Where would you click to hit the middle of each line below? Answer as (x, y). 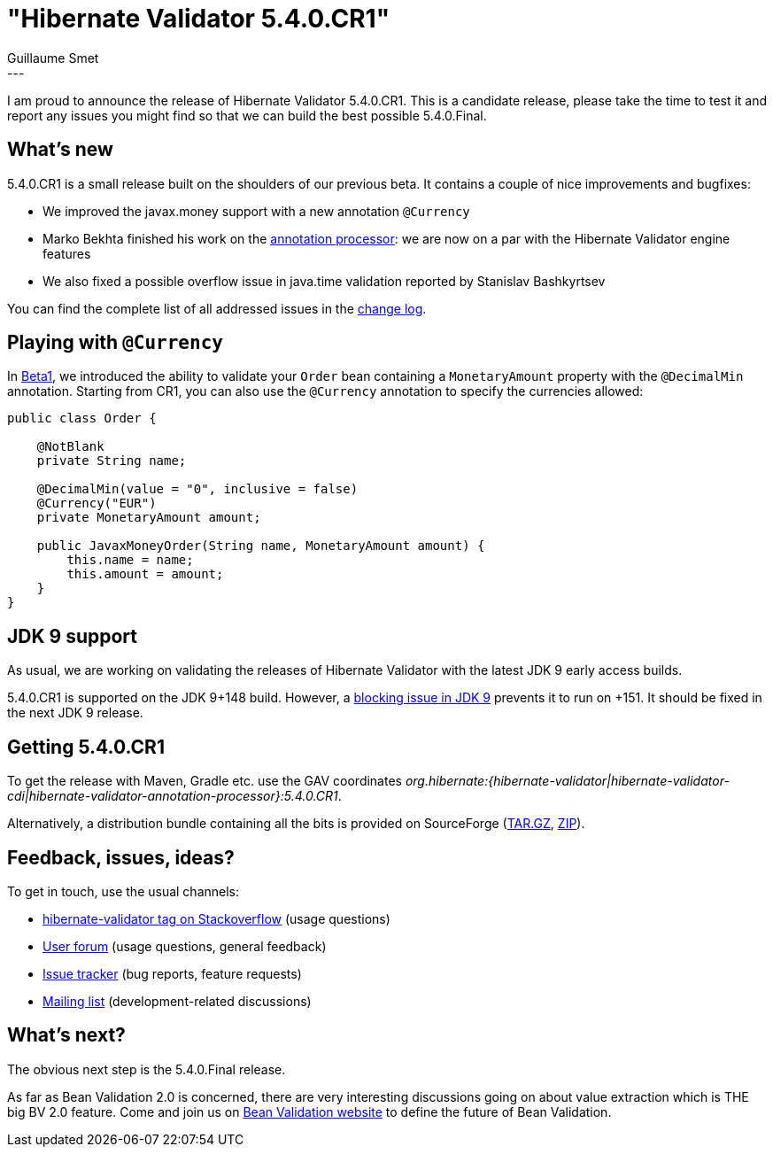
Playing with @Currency (115, 343)
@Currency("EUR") (97, 503)
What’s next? (66, 1035)
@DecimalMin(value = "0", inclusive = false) (197, 489)
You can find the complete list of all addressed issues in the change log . (217, 308)
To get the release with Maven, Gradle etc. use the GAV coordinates (205, 781)
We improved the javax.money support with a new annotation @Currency (256, 211)
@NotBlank (70, 447)
